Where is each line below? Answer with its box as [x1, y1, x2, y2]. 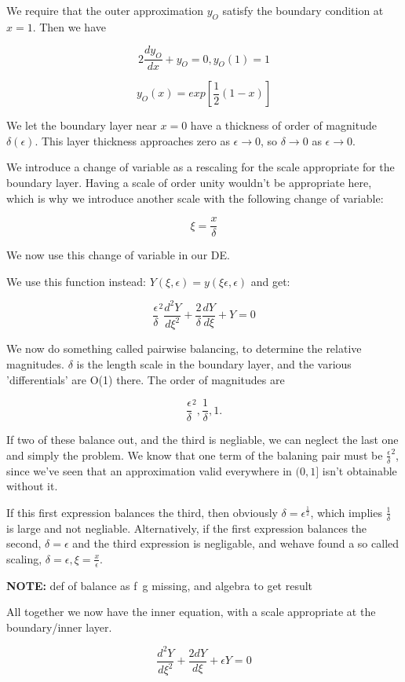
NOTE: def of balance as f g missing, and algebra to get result [6, 577, 313, 593]
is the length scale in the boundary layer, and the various [76, 355, 352, 372]
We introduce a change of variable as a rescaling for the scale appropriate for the [6, 159, 395, 175]
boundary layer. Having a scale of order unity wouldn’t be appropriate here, [6, 174, 372, 190]
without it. [6, 478, 58, 494]
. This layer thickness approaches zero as [35, 132, 230, 148]
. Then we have [32, 18, 106, 35]
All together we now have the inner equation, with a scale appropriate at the [6, 603, 376, 620]
